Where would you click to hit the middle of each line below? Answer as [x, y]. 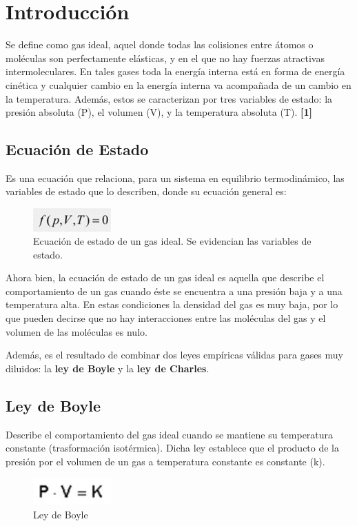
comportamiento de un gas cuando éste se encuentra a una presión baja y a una [174, 291]
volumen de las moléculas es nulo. [76, 331]
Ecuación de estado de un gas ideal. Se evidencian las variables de [172, 241]
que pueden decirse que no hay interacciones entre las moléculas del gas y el [166, 318]
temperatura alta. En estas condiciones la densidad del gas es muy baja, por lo [172, 304]
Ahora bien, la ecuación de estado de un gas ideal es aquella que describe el [165, 277]
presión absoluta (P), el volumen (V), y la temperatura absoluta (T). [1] [159, 112]
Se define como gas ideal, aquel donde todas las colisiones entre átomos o [160, 44]
